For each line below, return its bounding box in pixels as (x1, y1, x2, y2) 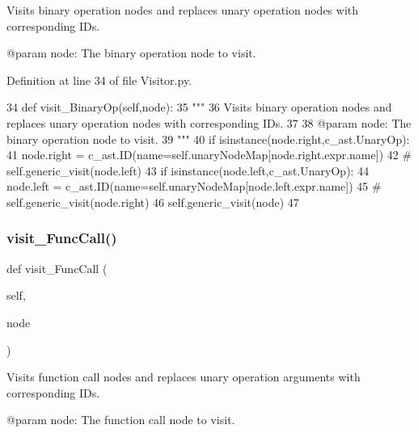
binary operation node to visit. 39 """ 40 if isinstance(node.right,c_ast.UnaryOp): (6, 130, 410, 147)
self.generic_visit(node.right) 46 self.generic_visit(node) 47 (6, 193, 299, 210)
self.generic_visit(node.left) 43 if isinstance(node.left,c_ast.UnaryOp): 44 (6, 162, 369, 179)
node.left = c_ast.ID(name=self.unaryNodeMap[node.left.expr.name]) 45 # (6, 178, 382, 195)
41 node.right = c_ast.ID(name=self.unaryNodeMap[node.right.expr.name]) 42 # (6, 146, 412, 163)
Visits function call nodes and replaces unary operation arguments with (6, 368, 361, 385)
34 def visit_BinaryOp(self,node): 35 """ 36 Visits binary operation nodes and (6, 99, 392, 116)
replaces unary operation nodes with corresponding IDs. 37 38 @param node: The (6, 114, 412, 131)
